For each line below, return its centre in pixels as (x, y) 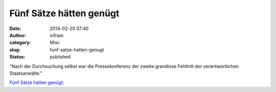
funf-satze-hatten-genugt (77, 50)
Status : (17, 57)
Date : (15, 28)
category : (20, 43)
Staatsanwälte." (26, 73)
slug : (15, 50)
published (60, 57)
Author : (18, 35)
